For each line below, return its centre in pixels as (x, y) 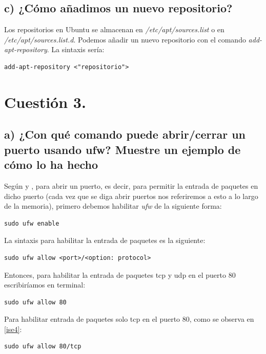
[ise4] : (13, 329)
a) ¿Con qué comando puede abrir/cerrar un (125, 134)
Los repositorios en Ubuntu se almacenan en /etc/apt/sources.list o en (114, 29)
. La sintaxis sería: (76, 49)
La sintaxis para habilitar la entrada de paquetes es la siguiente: (105, 240)
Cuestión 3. (45, 102)
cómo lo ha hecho (51, 164)
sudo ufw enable (32, 223)
